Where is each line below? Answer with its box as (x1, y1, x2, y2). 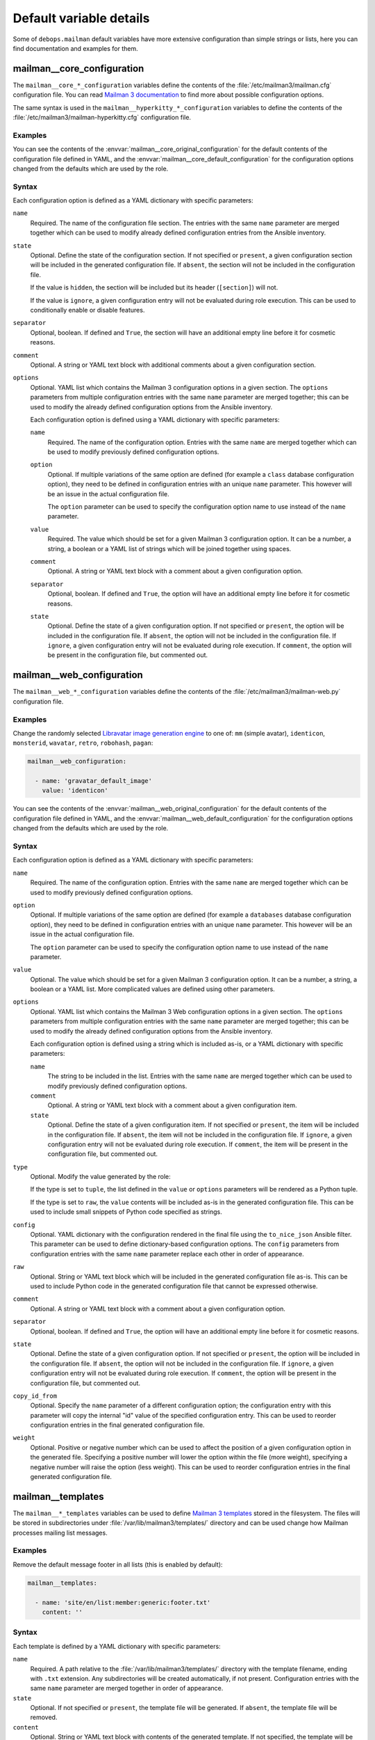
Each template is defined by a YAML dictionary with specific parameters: (12, 1642, 222, 1650)
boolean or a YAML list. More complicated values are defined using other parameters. (30, 985, 276, 993)
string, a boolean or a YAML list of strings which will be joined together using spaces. (47, 544, 292, 553)
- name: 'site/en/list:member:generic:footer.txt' (35, 1598, 211, 1606)
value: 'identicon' (42, 786, 109, 795)
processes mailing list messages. (12, 1528, 108, 1537)
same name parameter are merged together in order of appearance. (30, 1684, 224, 1693)
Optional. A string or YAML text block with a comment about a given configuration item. (47, 1101, 298, 1109)
